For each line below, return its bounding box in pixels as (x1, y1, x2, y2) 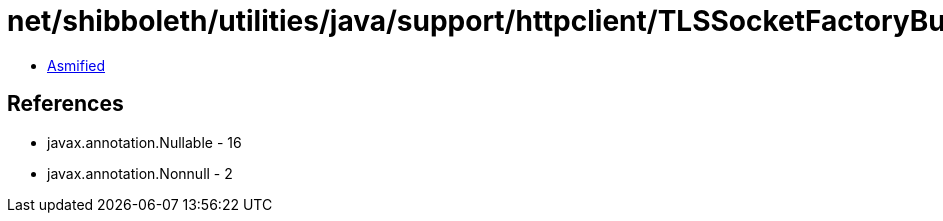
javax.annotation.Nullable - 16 (47, 133, 242, 151)
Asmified (47, 56, 106, 74)
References (7, 91, 124, 117)
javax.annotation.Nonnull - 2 (47, 164, 233, 182)
